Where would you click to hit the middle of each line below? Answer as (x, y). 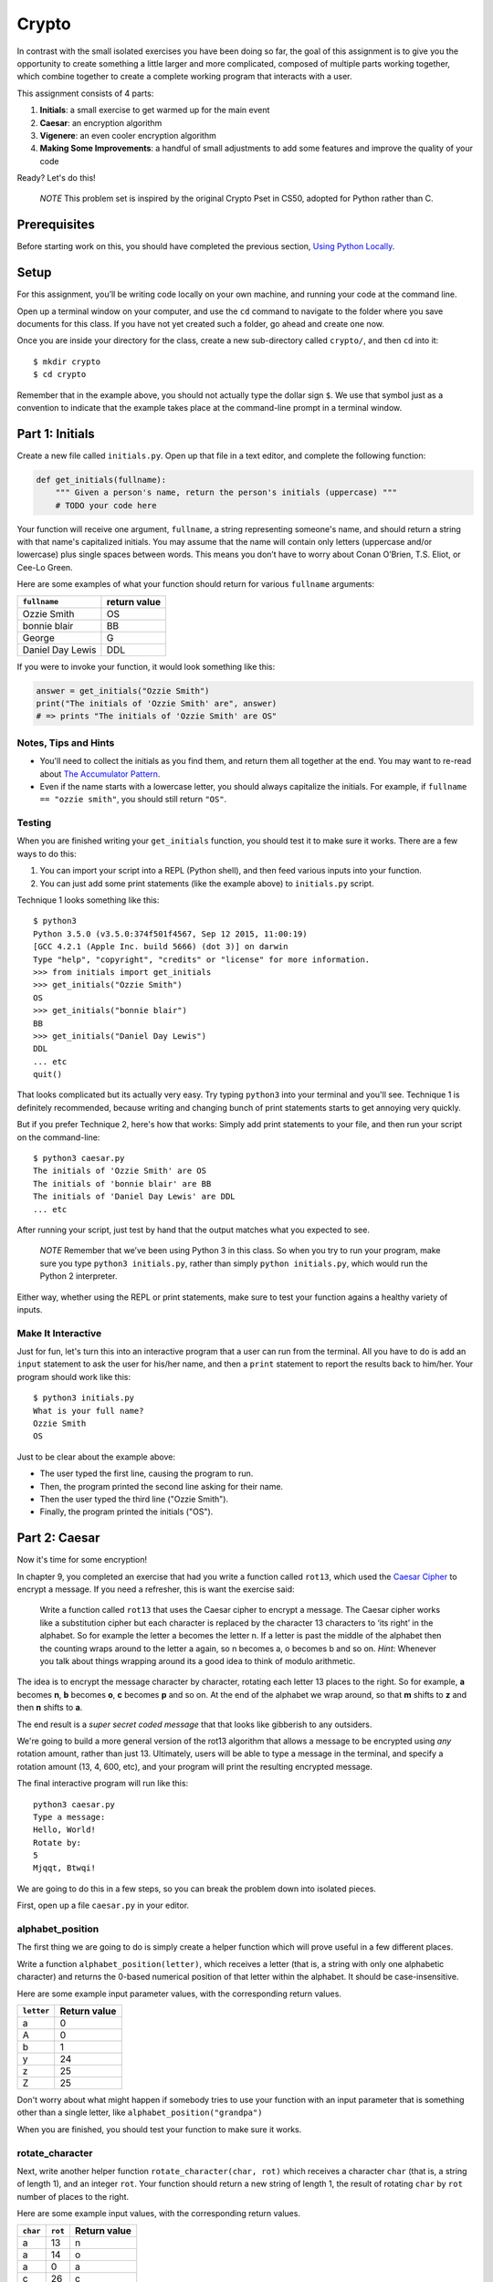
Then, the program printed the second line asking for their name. (161, 1486)
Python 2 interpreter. (79, 1276)
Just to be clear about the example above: (96, 1457)
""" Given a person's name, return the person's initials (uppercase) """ (226, 492)
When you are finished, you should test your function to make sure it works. (159, 2129)
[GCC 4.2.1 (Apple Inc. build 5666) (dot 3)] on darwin (161, 947)
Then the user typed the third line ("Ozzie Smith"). (134, 1499)
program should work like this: (74, 1377)
